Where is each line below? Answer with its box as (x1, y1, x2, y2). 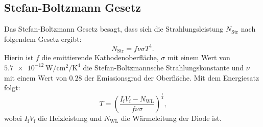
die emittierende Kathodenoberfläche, (41, 52, 159, 63)
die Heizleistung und (38, 113, 102, 123)
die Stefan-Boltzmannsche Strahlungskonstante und (83, 62, 244, 72)
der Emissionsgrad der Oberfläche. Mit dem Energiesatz (84, 72, 259, 83)
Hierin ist (4, 52, 34, 63)
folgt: (4, 82, 20, 93)
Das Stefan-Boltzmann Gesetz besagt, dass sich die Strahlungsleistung (4, 23, 224, 34)
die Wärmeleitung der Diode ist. (121, 113, 222, 123)
